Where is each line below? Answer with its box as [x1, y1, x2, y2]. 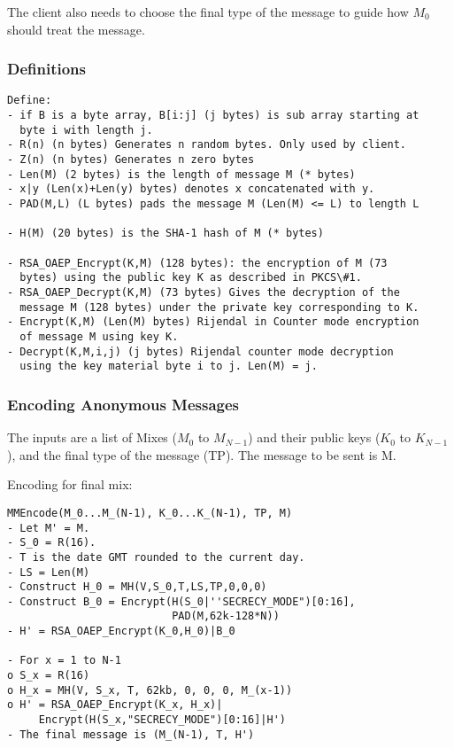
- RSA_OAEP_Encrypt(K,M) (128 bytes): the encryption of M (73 [7, 256, 388, 269]
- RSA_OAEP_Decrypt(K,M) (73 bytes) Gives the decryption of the [7, 285, 400, 299]
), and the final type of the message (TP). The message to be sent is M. [7, 445, 396, 464]
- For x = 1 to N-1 [7, 654, 121, 667]
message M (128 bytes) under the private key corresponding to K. [19, 300, 419, 314]
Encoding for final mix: [7, 475, 133, 494]
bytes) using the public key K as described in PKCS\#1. [19, 271, 362, 284]
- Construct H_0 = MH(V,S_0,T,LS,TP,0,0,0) [7, 580, 267, 594]
